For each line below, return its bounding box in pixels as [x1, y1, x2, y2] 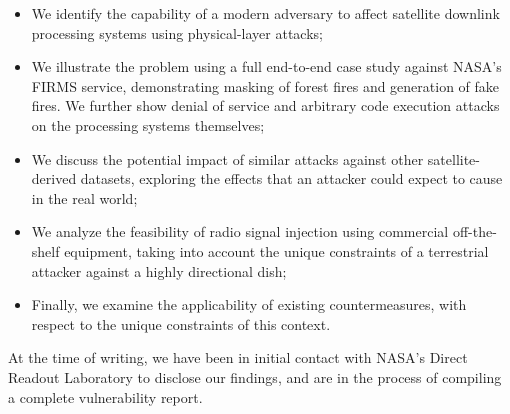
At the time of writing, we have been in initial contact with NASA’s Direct [8, 347, 468, 368]
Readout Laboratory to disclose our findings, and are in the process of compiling [8, 366, 502, 387]
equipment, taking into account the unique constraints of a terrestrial [64, 240, 489, 261]
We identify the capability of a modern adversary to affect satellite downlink [31, 3, 500, 23]
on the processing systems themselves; [31, 114, 265, 135]
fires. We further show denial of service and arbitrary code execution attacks [31, 95, 500, 116]
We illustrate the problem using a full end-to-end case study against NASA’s [31, 56, 502, 77]
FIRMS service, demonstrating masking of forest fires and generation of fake [31, 75, 500, 96]
